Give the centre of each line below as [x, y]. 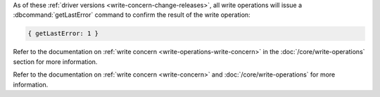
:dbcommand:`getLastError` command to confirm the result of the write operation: [132, 15]
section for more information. [55, 62]
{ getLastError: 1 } [63, 34]
